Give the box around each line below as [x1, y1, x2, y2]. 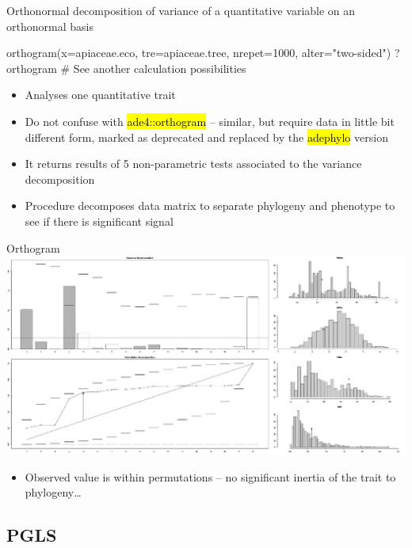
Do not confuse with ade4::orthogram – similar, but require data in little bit [25, 112, 395, 129]
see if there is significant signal [25, 212, 174, 229]
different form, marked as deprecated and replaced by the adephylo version [25, 128, 388, 145]
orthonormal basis [6, 17, 93, 34]
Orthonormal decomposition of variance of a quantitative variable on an [6, 2, 356, 18]
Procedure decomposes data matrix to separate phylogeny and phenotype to [25, 197, 395, 214]
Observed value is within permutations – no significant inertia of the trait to [25, 468, 396, 485]
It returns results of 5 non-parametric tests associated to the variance [25, 155, 362, 172]
